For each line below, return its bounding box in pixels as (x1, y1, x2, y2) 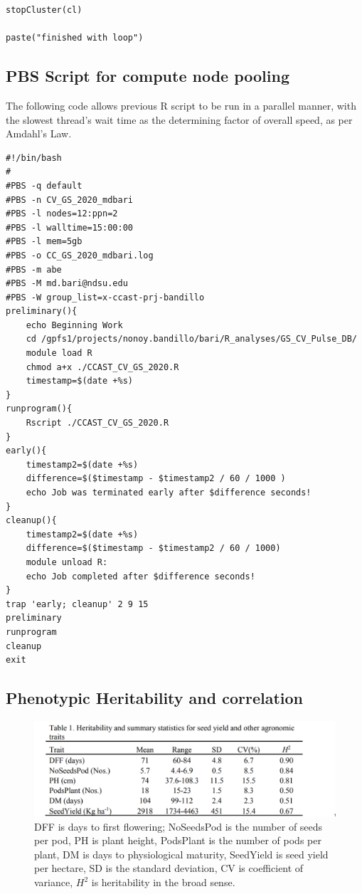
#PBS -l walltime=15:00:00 (6, 222, 133, 233)
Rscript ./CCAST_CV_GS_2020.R (26, 418, 169, 428)
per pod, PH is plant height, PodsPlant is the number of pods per (34, 833, 321, 848)
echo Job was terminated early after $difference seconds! (26, 488, 312, 498)
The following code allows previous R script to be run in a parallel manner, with (6, 98, 356, 112)
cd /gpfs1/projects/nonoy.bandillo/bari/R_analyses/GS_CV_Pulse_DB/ (26, 334, 357, 345)
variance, (34, 875, 73, 890)
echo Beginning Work (26, 320, 123, 330)
